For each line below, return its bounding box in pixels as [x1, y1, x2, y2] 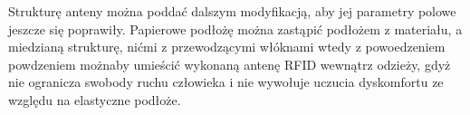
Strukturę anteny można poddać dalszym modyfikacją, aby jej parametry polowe [8, 2, 456, 20]
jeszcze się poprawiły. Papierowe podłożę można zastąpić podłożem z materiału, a [8, 19, 463, 38]
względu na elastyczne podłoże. [8, 90, 181, 109]
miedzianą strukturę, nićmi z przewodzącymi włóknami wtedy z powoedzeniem [8, 37, 446, 56]
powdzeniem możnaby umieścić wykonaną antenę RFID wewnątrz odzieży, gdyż [8, 54, 451, 73]
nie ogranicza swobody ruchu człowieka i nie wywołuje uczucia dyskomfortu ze [8, 72, 444, 91]
